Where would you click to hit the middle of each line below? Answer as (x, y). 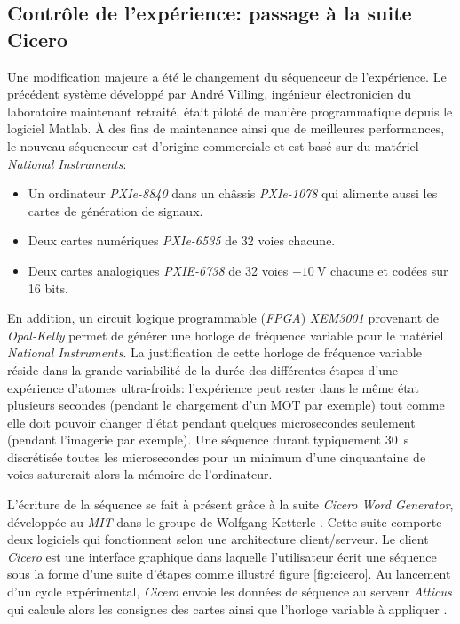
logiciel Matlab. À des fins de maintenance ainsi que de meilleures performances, (226, 128)
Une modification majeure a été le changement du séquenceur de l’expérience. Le (227, 76)
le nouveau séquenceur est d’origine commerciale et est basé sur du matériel (213, 145)
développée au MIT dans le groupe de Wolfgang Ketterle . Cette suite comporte (225, 521)
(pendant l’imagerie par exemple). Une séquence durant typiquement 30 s (208, 440)
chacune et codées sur (389, 270)
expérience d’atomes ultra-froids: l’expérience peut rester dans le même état (214, 387)
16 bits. (48, 288)
